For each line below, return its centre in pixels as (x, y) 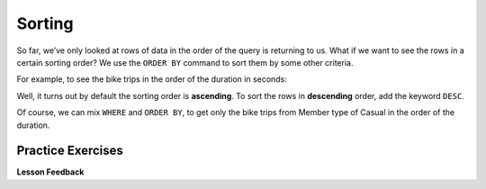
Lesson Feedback (50, 172)
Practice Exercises (70, 151)
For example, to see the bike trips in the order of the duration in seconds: (152, 79)
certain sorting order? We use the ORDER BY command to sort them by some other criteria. (185, 62)
